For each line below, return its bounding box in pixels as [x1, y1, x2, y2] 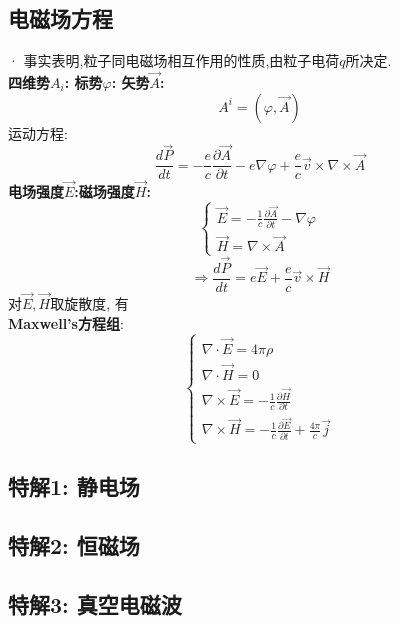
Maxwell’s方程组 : [8, 312, 124, 333]
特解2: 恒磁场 [8, 530, 140, 561]
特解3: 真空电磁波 [8, 588, 182, 619]
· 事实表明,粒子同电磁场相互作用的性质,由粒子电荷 [8, 50, 340, 71]
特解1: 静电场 [8, 471, 140, 502]
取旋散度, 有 [50, 292, 129, 313]
